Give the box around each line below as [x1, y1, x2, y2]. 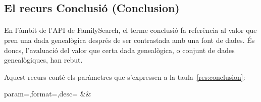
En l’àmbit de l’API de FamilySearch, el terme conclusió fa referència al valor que [4, 25, 257, 35]
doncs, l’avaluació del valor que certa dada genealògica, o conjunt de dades [4, 44, 235, 55]
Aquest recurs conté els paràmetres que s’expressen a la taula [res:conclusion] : [4, 71, 245, 82]
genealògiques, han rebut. [4, 55, 83, 65]
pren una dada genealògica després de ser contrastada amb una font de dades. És [4, 34, 255, 45]
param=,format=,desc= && [4, 88, 91, 99]
